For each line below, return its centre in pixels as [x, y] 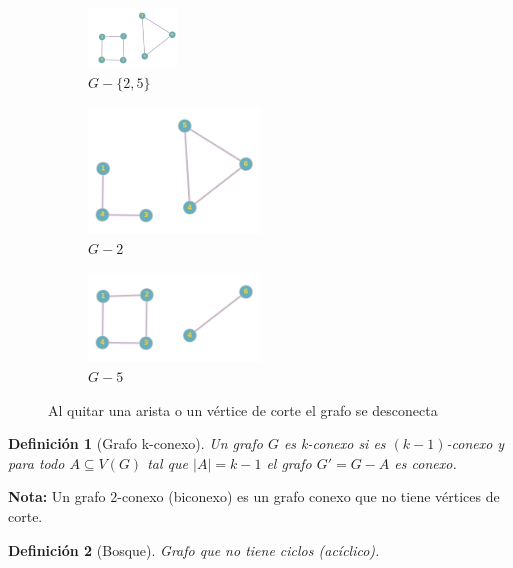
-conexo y [475, 443]
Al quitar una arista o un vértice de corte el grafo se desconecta [243, 409]
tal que [167, 462]
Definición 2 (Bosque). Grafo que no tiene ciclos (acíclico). [194, 549]
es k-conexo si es [334, 443]
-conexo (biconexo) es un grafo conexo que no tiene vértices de [308, 496]
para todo [36, 462]
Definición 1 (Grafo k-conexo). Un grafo [135, 443]
